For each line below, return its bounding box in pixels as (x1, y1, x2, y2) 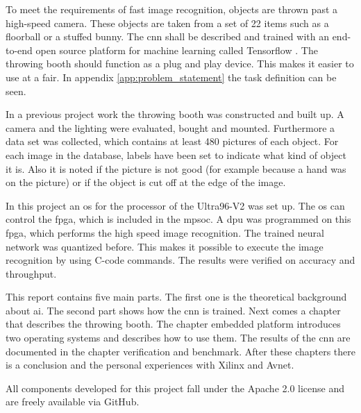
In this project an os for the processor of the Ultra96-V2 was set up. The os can (6, 198, 345, 212)
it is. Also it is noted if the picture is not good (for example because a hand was (6, 161, 346, 176)
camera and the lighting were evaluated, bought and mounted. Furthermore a (6, 120, 335, 135)
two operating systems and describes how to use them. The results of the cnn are (6, 330, 351, 345)
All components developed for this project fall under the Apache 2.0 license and (6, 380, 345, 395)
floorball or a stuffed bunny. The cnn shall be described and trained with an (6, 29, 329, 44)
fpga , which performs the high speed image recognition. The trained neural (6, 225, 324, 239)
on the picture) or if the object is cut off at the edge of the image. (6, 175, 286, 189)
